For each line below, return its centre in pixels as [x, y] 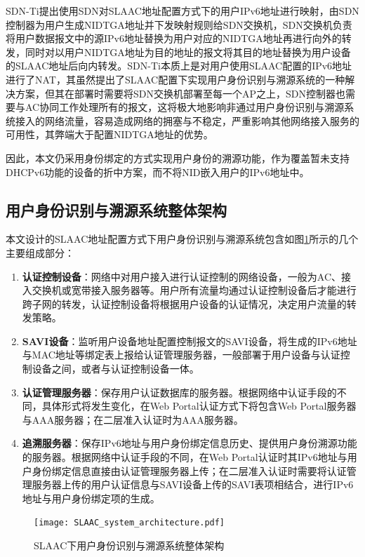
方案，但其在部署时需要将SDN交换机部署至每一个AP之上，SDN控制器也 [180, 93]
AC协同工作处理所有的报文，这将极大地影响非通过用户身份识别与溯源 [185, 107]
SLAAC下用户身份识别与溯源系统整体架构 [129, 545]
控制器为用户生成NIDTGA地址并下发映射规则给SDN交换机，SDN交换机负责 [179, 24]
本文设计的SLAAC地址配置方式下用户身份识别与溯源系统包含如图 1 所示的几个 [182, 239]
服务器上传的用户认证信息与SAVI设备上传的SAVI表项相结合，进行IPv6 [193, 484]
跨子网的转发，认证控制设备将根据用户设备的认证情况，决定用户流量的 [184, 303]
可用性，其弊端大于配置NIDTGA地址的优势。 [109, 134]
